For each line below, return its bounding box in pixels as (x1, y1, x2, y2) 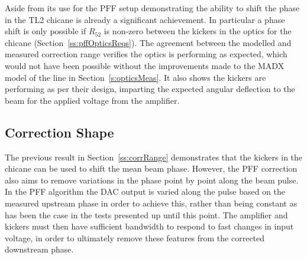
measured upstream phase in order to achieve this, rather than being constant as (5, 196, 298, 209)
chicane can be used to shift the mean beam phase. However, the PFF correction (5, 162, 298, 175)
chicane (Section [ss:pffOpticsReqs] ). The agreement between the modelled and (5, 36, 292, 48)
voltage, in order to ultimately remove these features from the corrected (5, 231, 265, 244)
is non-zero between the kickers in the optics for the (104, 25, 292, 37)
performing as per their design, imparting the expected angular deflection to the (5, 83, 295, 95)
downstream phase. (5, 243, 74, 255)
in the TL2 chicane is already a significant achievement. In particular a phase (5, 13, 285, 25)
